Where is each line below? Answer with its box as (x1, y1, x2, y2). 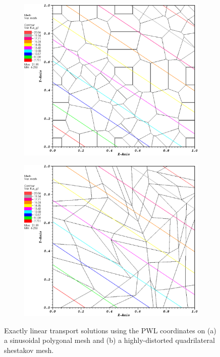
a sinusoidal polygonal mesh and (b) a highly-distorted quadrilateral (4, 335, 215, 345)
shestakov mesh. (4, 345, 54, 355)
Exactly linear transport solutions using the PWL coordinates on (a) (4, 325, 216, 335)
